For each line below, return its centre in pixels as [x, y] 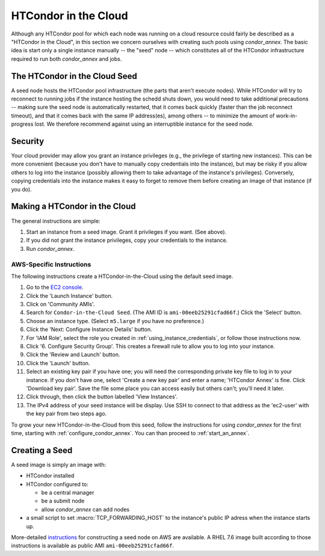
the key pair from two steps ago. [67, 414]
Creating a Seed [42, 450]
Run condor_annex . [50, 249]
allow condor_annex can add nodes [85, 509]
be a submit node [63, 501]
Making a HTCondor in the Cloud [73, 207]
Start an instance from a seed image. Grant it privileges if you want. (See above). [126, 232]
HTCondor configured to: [57, 484]
